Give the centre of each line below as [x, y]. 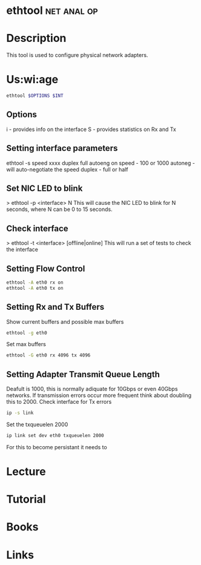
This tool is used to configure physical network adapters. [77, 55]
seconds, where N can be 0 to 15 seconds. [60, 209]
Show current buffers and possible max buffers [65, 321]
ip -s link [20, 413]
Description [36, 38]
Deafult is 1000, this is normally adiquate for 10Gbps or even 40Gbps [92, 389]
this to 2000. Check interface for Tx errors [59, 402]
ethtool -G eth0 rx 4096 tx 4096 [48, 355]
